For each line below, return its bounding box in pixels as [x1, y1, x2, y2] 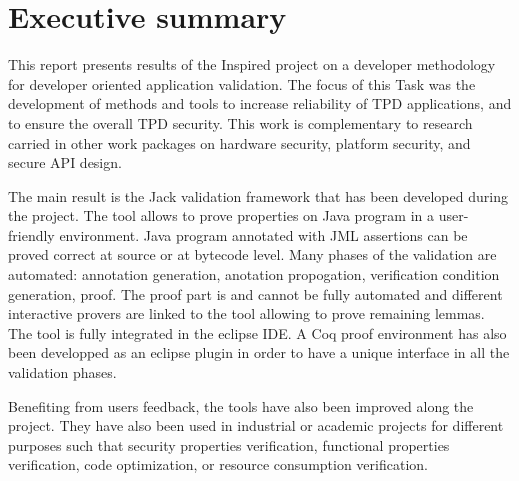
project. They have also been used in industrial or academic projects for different [8, 415, 504, 436]
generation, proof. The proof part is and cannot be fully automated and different [8, 283, 503, 304]
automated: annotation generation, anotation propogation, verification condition [8, 264, 500, 285]
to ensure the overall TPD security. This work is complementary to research [8, 112, 473, 133]
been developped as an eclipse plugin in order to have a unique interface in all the [8, 342, 510, 363]
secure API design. [8, 152, 122, 173]
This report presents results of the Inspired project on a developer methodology [8, 54, 496, 75]
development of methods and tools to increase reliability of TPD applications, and [8, 93, 512, 114]
